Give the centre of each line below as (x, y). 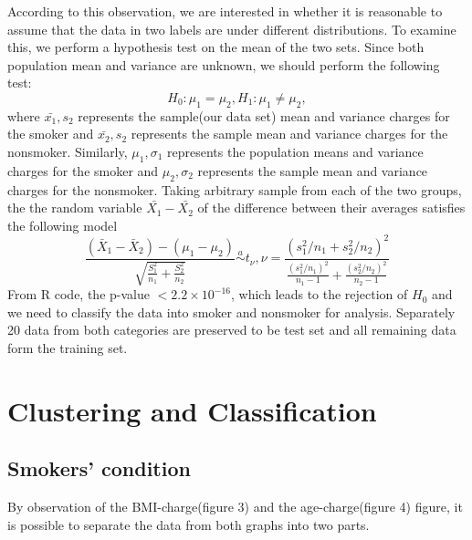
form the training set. (68, 348)
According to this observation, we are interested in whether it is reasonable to (225, 11)
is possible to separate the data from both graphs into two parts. (189, 524)
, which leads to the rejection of (319, 294)
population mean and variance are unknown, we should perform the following (224, 64)
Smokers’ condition (99, 468)
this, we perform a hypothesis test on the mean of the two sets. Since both (216, 47)
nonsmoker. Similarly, (68, 151)
